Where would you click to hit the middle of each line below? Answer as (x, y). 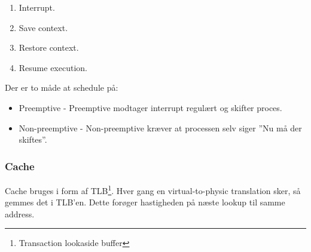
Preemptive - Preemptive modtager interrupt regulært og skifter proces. (150, 107)
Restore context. (49, 47)
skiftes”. (33, 139)
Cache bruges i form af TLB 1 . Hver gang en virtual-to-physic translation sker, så (153, 189)
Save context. (43, 27)
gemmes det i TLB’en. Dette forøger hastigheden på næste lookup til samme (145, 202)
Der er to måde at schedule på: (62, 87)
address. (20, 213)
